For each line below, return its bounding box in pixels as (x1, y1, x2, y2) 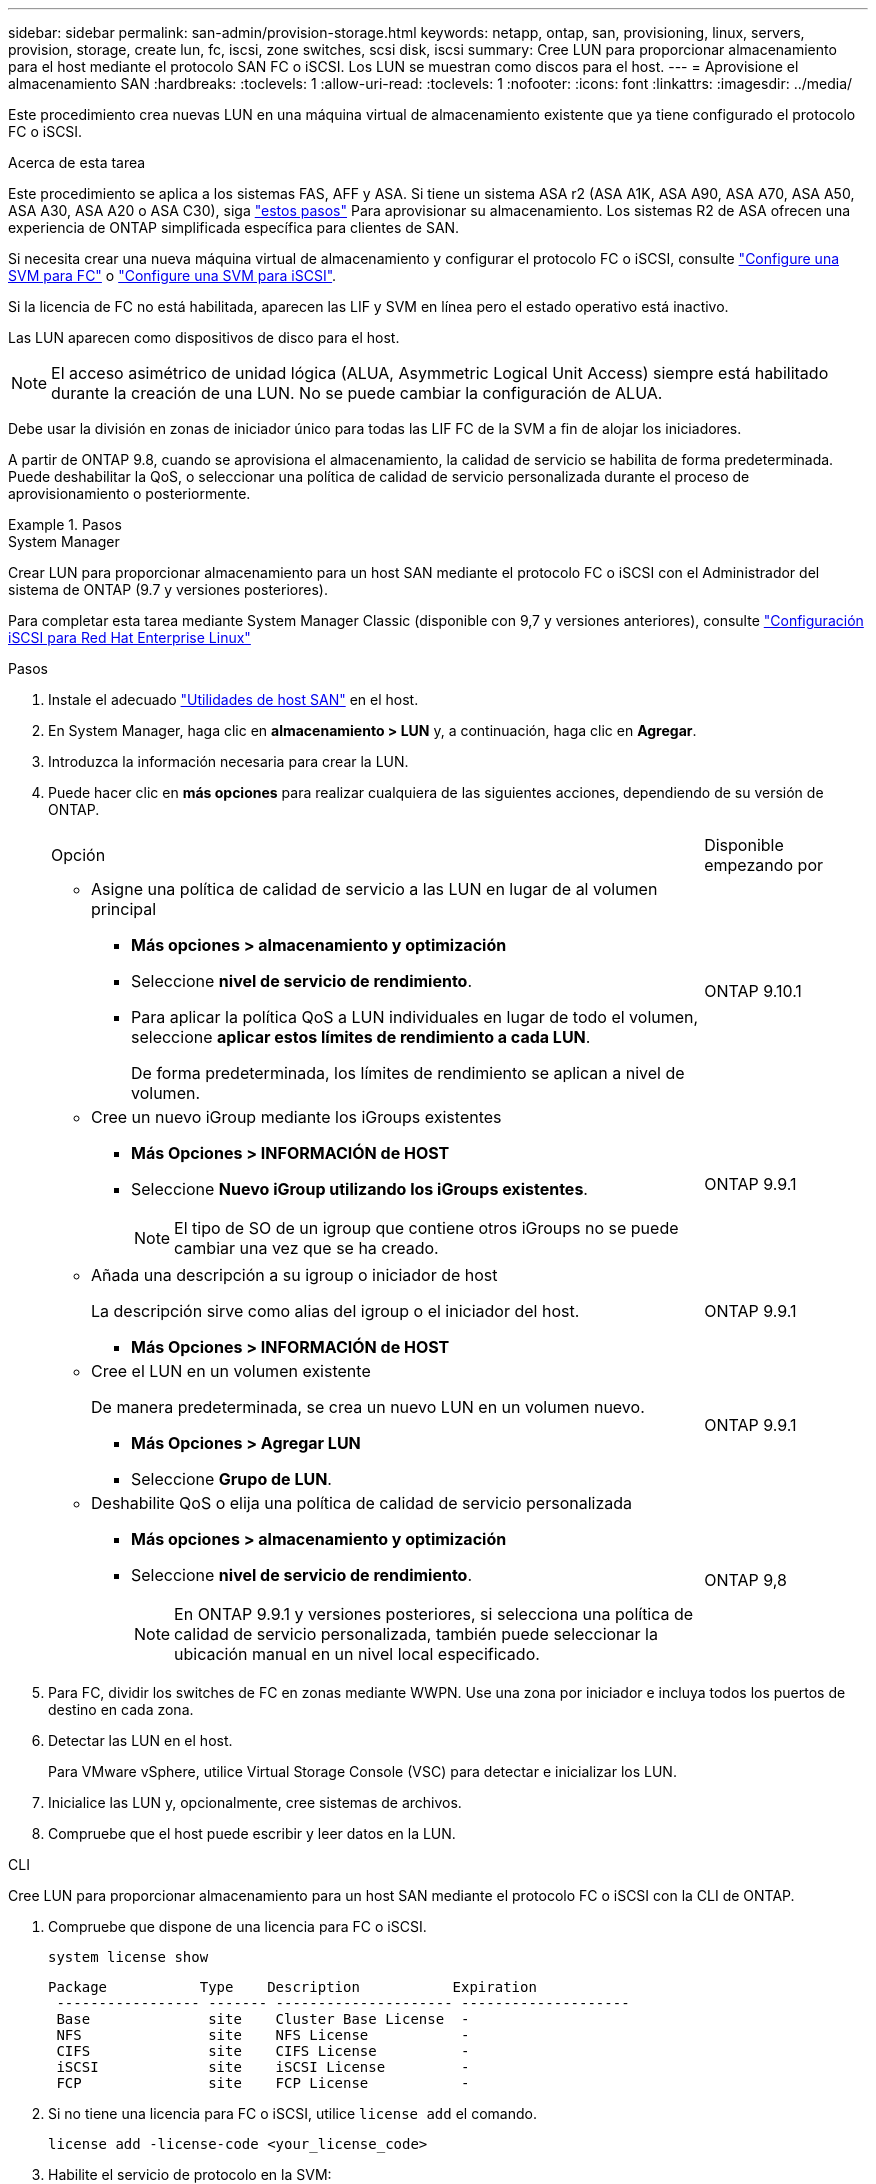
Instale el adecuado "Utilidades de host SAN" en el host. (48, 691, 419, 708)
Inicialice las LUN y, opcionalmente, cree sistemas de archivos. (48, 1794, 462, 1811)
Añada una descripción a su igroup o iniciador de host (91, 1265, 498, 1285)
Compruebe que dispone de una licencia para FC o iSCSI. (48, 1918, 427, 1935)
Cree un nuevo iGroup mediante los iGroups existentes (91, 1107, 502, 1127)
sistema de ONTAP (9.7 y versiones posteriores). (8, 581, 328, 598)
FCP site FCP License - (56, 2075, 470, 2091)
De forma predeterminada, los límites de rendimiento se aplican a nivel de (131, 1063, 685, 1083)
